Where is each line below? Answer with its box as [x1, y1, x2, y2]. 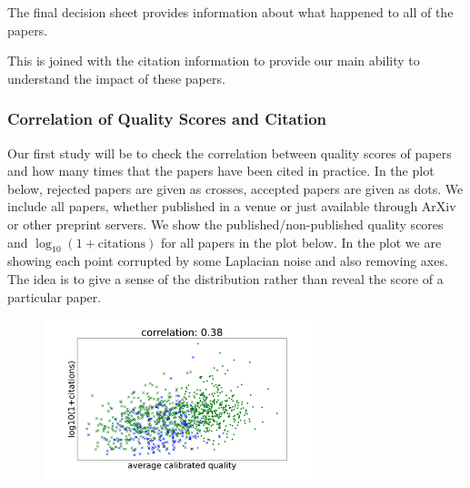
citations [97, 237, 146, 250]
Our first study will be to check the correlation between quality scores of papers [7, 143, 452, 162]
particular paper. [7, 287, 102, 306]
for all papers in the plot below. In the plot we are [160, 232, 442, 251]
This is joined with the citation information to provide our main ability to [7, 51, 420, 70]
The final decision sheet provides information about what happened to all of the [7, 3, 454, 21]
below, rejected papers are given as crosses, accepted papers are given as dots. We [7, 178, 464, 198]
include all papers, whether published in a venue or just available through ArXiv [7, 197, 456, 216]
